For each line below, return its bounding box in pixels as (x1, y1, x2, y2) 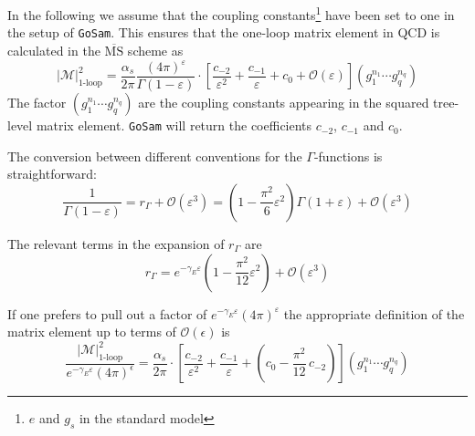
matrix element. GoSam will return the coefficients (36, 116, 312, 135)
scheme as (127, 40, 184, 59)
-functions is (313, 146, 383, 165)
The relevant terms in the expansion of (7, 234, 225, 253)
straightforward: (7, 164, 97, 183)
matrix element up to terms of (7, 322, 176, 341)
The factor (7, 93, 67, 112)
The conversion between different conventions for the (7, 146, 302, 165)
